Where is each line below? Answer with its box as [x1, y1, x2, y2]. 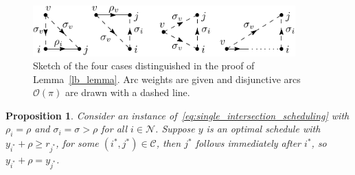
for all [101, 121, 128, 136]
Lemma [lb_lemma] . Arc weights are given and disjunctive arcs [33, 71, 301, 86]
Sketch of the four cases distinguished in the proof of [33, 58, 255, 73]
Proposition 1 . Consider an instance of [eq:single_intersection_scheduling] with [5, 108, 350, 122]
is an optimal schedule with [206, 121, 321, 136]
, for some [56, 136, 99, 150]
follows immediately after [195, 136, 301, 150]
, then [156, 136, 181, 150]
